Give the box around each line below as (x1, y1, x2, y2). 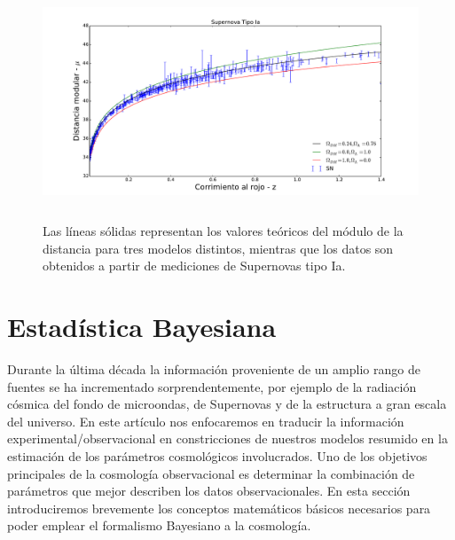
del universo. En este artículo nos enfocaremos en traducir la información (7, 411, 404, 430)
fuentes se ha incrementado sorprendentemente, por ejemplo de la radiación (7, 377, 417, 395)
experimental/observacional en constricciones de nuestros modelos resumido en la (7, 429, 448, 448)
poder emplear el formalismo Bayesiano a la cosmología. (7, 516, 311, 535)
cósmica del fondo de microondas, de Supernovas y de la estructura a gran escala (7, 395, 447, 413)
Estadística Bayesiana (7, 309, 277, 345)
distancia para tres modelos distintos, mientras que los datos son (43, 239, 394, 257)
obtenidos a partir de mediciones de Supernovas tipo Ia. (43, 256, 346, 275)
